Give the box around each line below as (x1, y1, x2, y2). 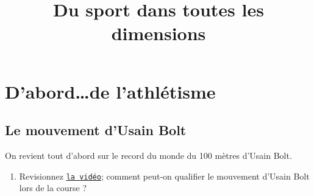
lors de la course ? (19, 181, 87, 194)
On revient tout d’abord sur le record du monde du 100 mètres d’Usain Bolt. (5, 149, 292, 161)
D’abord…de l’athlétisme (5, 79, 216, 103)
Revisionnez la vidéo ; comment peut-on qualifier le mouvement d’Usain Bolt (19, 169, 310, 182)
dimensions (111, 21, 206, 46)
